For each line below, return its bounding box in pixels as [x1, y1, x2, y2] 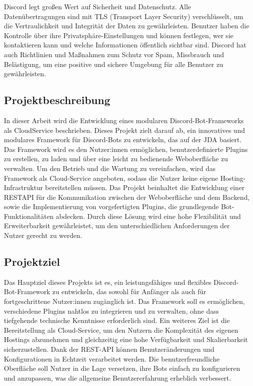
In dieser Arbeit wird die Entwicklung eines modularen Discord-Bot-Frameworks [4, 115, 244, 125]
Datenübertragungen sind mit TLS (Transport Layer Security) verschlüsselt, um [4, 11, 243, 21]
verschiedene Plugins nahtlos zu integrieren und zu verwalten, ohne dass [4, 305, 219, 316]
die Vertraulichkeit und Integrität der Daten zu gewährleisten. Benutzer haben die [4, 21, 250, 31]
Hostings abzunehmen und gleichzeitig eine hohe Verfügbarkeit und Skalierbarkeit [4, 334, 248, 344]
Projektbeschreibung [4, 92, 111, 107]
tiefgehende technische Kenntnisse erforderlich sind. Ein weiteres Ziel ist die [4, 315, 230, 325]
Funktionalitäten [4, 211, 54, 221]
